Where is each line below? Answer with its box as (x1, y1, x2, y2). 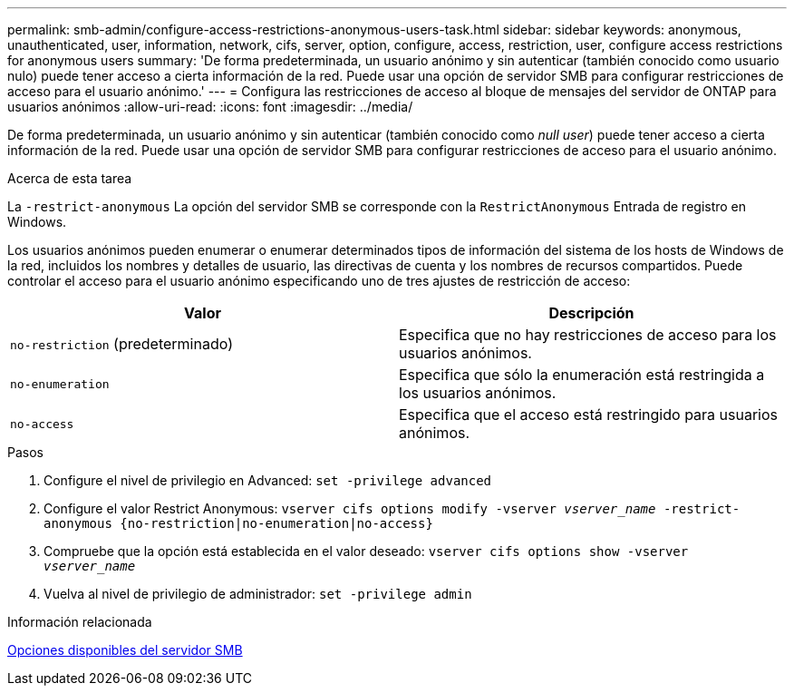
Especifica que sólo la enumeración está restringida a (399, 366, 765, 384)
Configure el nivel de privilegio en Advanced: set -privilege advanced (44, 473, 492, 488)
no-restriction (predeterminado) (10, 335, 233, 353)
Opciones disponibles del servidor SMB (7, 642, 243, 658)
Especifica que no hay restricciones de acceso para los (399, 326, 777, 344)
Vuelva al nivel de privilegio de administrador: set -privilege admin (44, 586, 472, 601)
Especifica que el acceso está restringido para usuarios (399, 405, 779, 424)
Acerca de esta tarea (7, 171, 132, 186)
